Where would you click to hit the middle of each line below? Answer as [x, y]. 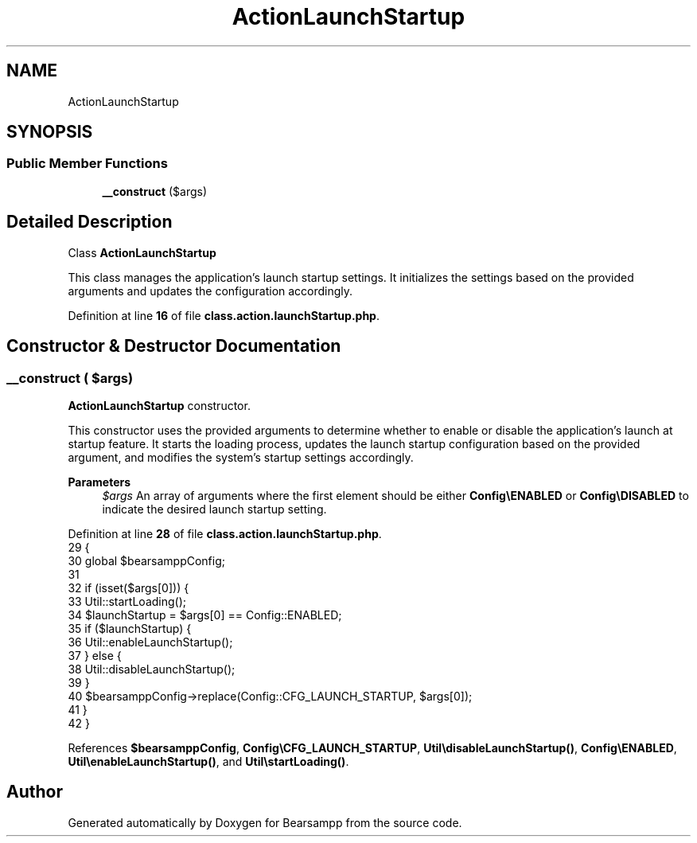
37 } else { [95, 655]
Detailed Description [90, 222]
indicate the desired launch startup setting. [214, 509]
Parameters [99, 482]
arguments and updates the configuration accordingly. [210, 291]
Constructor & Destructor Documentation [174, 346]
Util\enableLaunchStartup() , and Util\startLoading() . [208, 761]
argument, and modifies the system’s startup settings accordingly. [241, 457]
